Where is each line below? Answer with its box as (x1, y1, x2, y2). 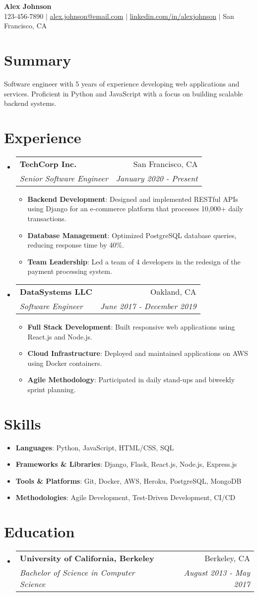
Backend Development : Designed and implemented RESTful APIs (27, 193, 238, 204)
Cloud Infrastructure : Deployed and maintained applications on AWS (27, 348, 248, 358)
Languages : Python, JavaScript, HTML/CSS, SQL (15, 442, 174, 452)
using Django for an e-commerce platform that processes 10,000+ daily (27, 203, 244, 214)
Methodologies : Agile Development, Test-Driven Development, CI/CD (15, 492, 236, 503)
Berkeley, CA (204, 552, 250, 564)
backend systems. (4, 98, 57, 108)
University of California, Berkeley (19, 552, 154, 564)
